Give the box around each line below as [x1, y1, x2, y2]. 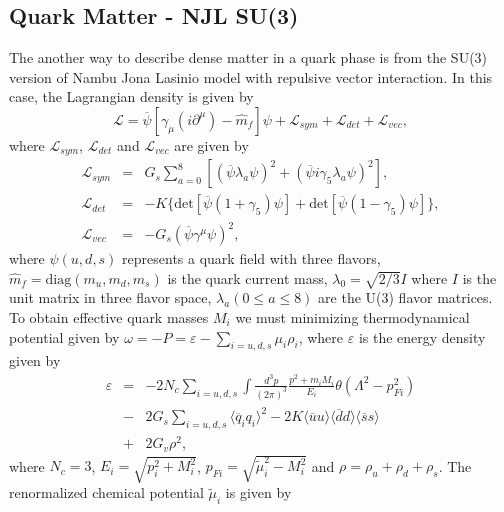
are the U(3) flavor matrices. [318, 287, 493, 308]
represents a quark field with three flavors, [122, 248, 381, 269]
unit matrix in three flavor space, [9, 287, 212, 308]
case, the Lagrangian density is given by [9, 86, 254, 107]
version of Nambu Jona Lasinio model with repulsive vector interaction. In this [9, 66, 493, 87]
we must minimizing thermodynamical [235, 306, 470, 327]
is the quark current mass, [167, 267, 328, 288]
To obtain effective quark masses [9, 306, 209, 327]
